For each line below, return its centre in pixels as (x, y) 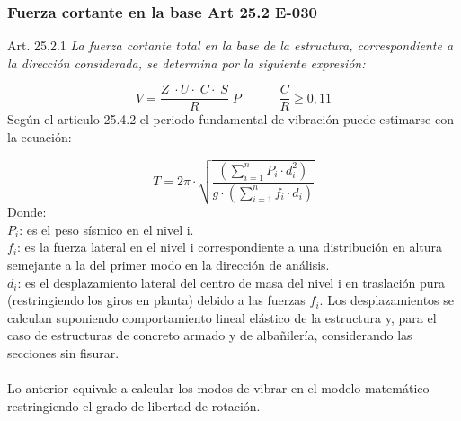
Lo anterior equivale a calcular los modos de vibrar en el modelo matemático (218, 388)
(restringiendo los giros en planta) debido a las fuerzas (156, 300)
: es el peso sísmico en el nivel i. (106, 229)
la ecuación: (40, 137)
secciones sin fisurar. (63, 352)
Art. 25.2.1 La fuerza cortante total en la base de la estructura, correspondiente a (230, 45)
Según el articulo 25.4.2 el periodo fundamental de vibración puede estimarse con (230, 119)
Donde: (27, 212)
